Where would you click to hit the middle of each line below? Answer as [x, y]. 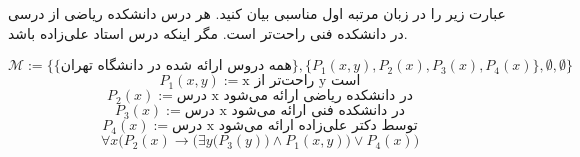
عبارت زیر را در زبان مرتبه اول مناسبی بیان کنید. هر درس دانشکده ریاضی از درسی [257, 13]
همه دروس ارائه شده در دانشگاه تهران [176, 66]
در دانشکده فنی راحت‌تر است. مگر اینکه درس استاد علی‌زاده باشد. [208, 32]
